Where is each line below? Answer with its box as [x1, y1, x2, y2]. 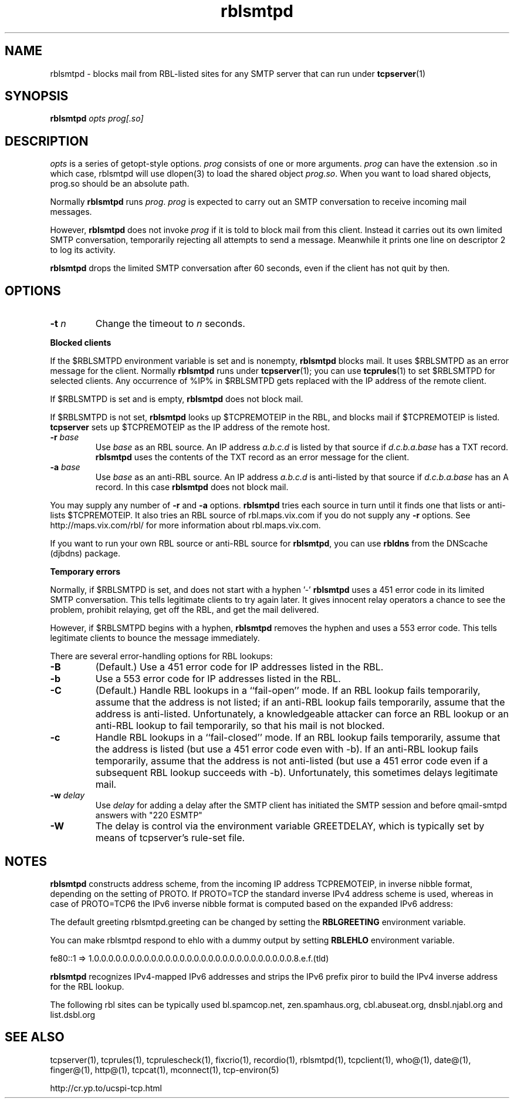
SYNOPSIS [5, 89, 69, 104]
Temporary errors [50, 566, 121, 577]
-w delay [50, 790, 85, 801]
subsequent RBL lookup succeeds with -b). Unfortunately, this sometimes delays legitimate [95, 767, 498, 779]
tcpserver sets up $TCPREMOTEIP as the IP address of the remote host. [50, 422, 330, 433]
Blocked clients [50, 338, 111, 348]
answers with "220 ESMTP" [95, 810, 202, 821]
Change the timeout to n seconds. [95, 318, 245, 330]
